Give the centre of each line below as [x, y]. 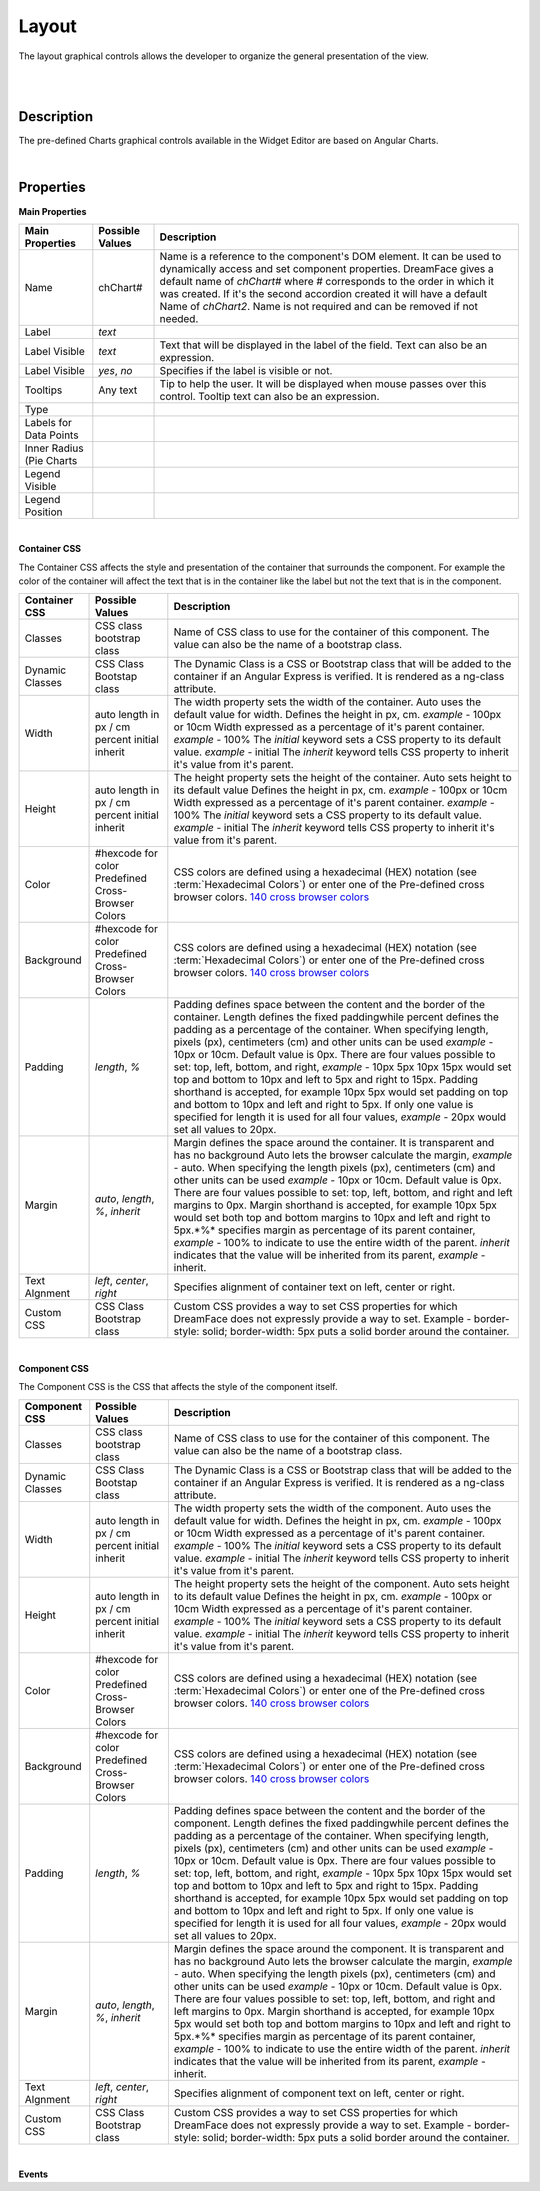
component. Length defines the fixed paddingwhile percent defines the [341, 1823]
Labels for [48, 422]
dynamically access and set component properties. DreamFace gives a [326, 268]
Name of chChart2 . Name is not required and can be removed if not [319, 306]
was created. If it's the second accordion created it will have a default [323, 293]
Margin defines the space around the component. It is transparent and [339, 1948]
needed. [179, 318]
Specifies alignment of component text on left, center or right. [319, 2093]
